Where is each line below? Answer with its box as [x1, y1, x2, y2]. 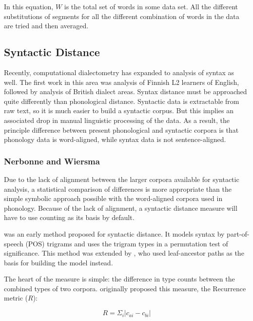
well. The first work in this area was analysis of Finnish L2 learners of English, [4, 77, 239, 87]
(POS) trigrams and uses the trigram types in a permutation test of [25, 238, 228, 248]
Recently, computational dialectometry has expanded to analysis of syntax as [4, 67, 234, 77]
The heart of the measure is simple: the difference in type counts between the [4, 274, 235, 284]
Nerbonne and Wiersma [4, 155, 100, 167]
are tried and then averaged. [4, 20, 89, 31]
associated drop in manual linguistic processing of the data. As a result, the [4, 115, 230, 125]
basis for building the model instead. [4, 257, 113, 267]
